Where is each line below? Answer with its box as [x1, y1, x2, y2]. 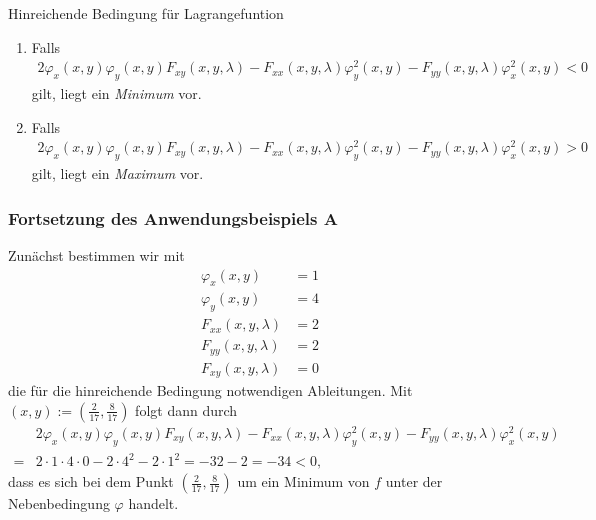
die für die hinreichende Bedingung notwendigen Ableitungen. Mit [8, 380, 413, 401]
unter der [385, 471, 443, 492]
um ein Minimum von [237, 471, 370, 492]
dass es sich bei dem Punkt [8, 471, 174, 492]
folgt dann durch [135, 399, 238, 420]
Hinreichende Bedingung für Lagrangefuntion [8, 3, 284, 23]
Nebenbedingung [8, 493, 110, 514]
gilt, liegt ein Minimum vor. [31, 83, 202, 104]
